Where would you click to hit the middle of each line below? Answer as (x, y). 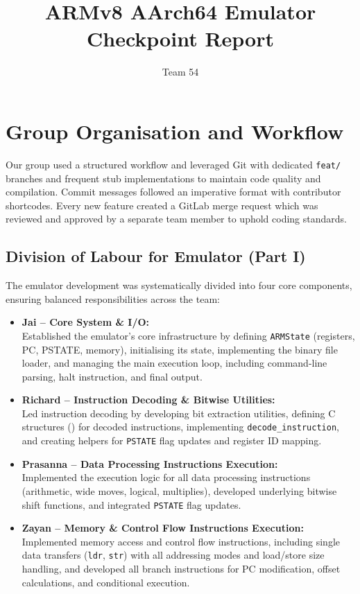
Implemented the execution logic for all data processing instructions (166, 477)
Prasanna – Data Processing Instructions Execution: (150, 463)
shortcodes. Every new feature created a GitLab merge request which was (162, 205)
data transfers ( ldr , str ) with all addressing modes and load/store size (173, 555)
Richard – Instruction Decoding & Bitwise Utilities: (148, 400)
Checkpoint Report (180, 38)
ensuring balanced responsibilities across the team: (113, 298)
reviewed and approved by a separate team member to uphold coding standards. (176, 219)
